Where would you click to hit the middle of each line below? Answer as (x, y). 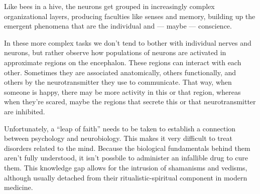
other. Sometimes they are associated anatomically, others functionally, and (120, 72)
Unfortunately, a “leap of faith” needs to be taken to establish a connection (120, 128)
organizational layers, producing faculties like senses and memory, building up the (130, 16)
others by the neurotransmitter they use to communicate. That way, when (118, 82)
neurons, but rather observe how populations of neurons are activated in (115, 52)
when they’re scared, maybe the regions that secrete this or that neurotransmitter (130, 102)
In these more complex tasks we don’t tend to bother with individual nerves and (128, 42)
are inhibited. (25, 111)
